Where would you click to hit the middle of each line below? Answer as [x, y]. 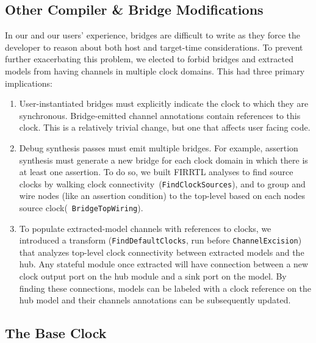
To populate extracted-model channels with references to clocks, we [145, 228]
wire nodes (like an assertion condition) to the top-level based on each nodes [162, 196]
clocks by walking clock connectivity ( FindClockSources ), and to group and [162, 183]
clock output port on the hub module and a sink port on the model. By [153, 276]
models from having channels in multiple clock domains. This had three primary [155, 70]
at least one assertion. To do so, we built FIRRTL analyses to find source [156, 172]
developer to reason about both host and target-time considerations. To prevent [154, 47]
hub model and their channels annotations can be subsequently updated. [155, 300]
